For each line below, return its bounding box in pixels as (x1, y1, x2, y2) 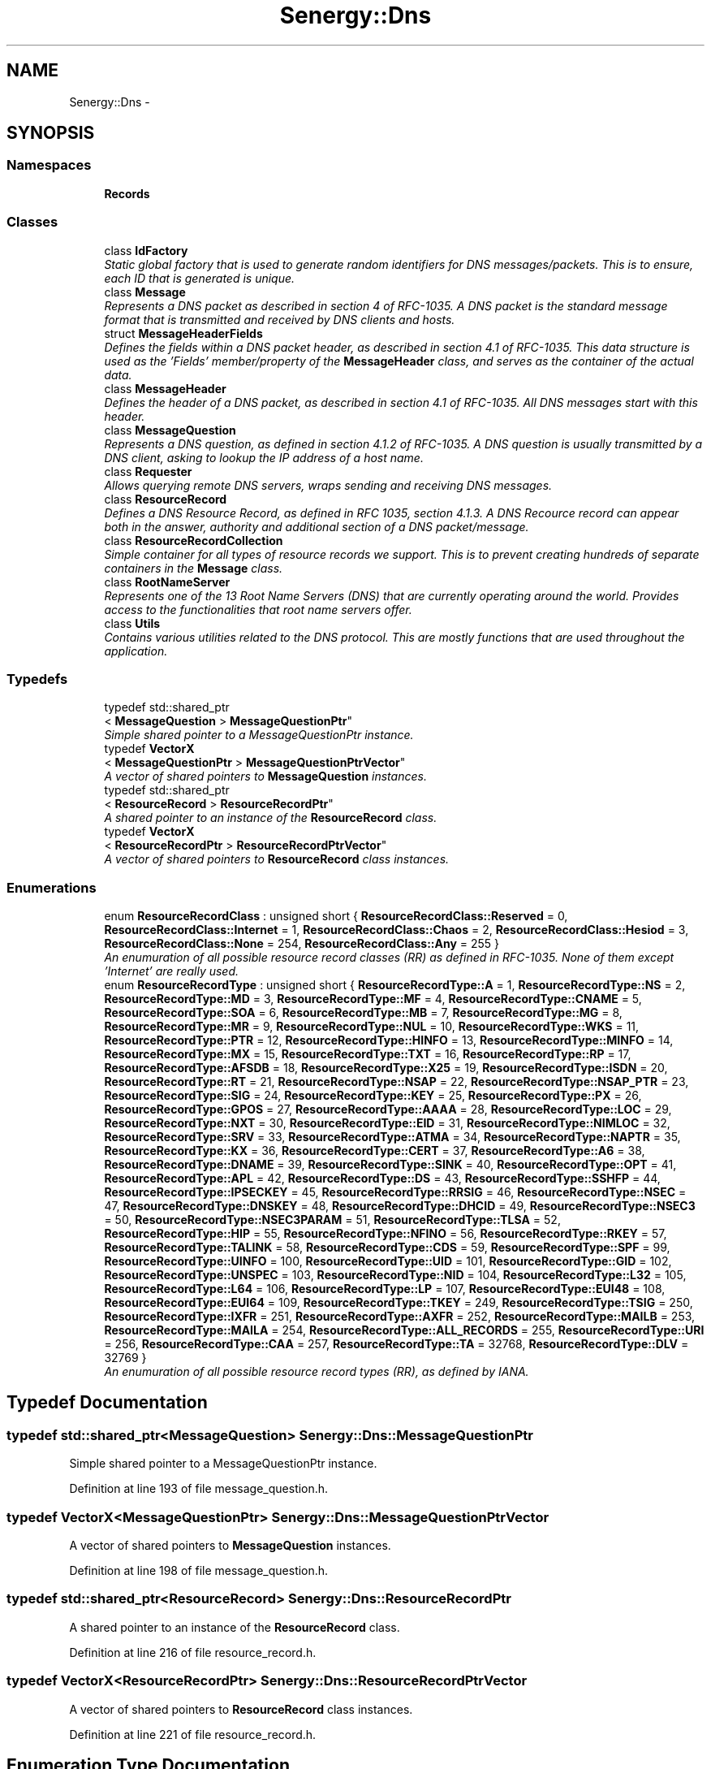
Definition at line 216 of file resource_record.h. (69, 1645, 317, 1659)
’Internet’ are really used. (104, 964, 239, 979)
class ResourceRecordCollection (104, 533, 283, 547)
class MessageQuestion (104, 422, 236, 437)
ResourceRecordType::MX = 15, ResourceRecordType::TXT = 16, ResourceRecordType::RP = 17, (104, 1047, 631, 1062)
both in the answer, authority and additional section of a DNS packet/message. (104, 519, 529, 534)
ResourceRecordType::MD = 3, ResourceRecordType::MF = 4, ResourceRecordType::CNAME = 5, (104, 992, 642, 1006)
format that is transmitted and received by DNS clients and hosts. (104, 312, 455, 327)
